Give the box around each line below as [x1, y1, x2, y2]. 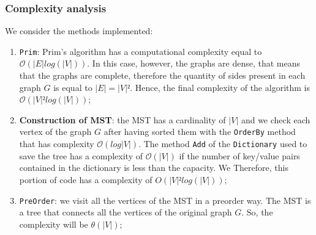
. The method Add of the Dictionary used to [138, 137, 307, 150]
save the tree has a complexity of [19, 149, 143, 162]
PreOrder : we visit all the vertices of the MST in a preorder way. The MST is [19, 193, 311, 206]
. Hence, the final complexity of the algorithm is [130, 81, 310, 93]
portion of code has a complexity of [19, 173, 152, 186]
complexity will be [19, 217, 88, 230]
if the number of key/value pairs [179, 149, 300, 162]
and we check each [241, 113, 310, 126]
